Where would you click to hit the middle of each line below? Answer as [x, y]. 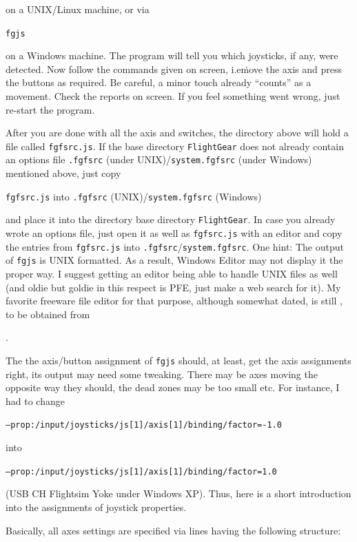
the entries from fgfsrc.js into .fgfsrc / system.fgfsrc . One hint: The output [175, 246]
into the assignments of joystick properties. [96, 507]
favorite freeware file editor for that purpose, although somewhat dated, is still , [174, 301]
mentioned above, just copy [63, 173]
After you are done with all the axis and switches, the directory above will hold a [177, 133]
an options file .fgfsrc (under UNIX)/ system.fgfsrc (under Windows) [159, 159]
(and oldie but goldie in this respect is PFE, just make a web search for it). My [173, 287]
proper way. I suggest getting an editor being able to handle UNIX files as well [172, 273]
